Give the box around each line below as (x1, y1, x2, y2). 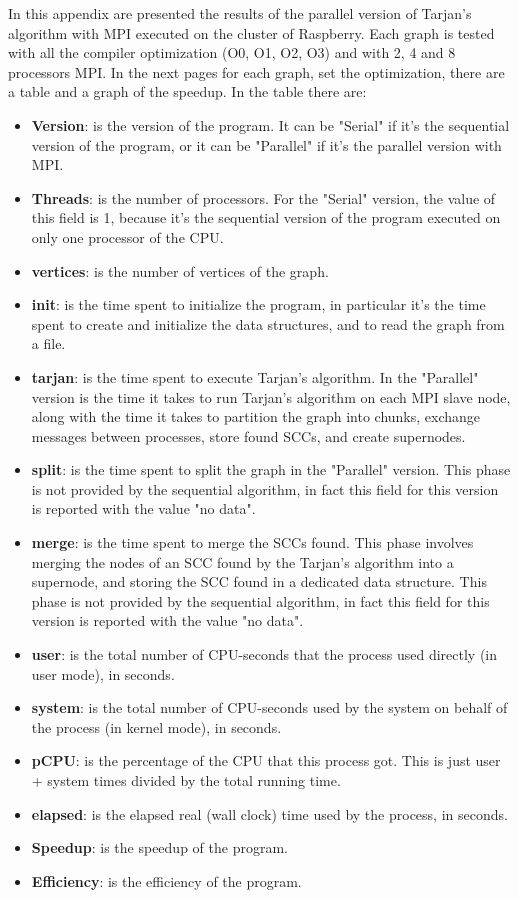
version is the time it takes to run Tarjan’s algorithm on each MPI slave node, (31, 386, 511, 407)
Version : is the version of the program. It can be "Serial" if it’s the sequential (31, 114, 510, 135)
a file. (31, 333, 66, 354)
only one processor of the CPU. (31, 226, 224, 247)
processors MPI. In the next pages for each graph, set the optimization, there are (8, 61, 505, 82)
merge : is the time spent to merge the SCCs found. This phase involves (31, 532, 474, 553)
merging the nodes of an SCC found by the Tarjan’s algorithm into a (31, 551, 454, 572)
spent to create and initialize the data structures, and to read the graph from (31, 313, 505, 334)
